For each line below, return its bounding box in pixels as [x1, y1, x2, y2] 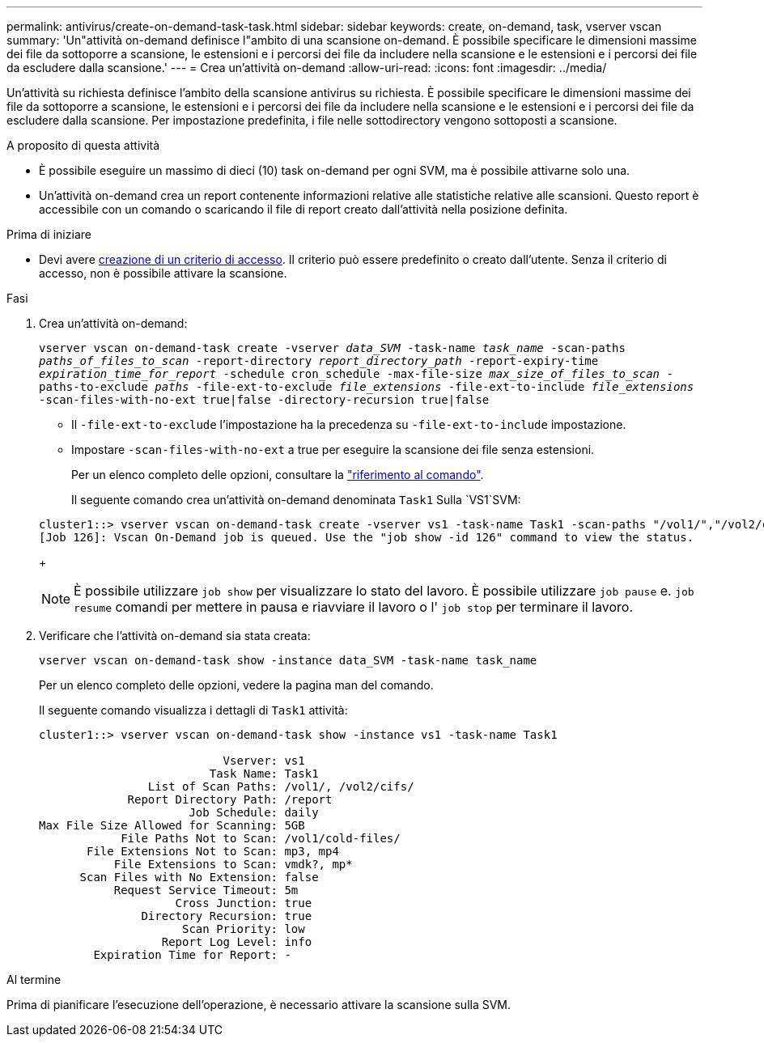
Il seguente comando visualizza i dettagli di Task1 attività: [39, 703, 348, 717]
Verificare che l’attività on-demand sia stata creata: [39, 629, 311, 642]
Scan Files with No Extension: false [79, 871, 319, 884]
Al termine [6, 973, 62, 986]
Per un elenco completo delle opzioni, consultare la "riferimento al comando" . [71, 468, 484, 481]
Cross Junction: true [175, 897, 312, 909]
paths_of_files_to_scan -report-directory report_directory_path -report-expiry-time [39, 354, 599, 367]
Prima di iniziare [6, 227, 91, 241]
